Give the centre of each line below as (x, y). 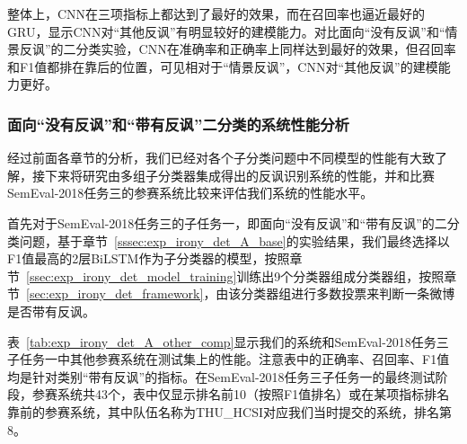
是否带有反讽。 (51, 311)
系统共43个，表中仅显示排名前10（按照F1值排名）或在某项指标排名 (253, 394)
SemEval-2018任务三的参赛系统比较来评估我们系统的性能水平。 (190, 193)
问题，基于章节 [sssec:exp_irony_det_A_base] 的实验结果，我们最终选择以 (234, 240)
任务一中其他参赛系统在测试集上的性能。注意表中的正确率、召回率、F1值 (234, 359)
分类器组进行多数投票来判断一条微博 (348, 293)
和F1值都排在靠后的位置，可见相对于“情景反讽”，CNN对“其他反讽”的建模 (223, 66)
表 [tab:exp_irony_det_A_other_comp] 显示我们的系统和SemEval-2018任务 (222, 341)
